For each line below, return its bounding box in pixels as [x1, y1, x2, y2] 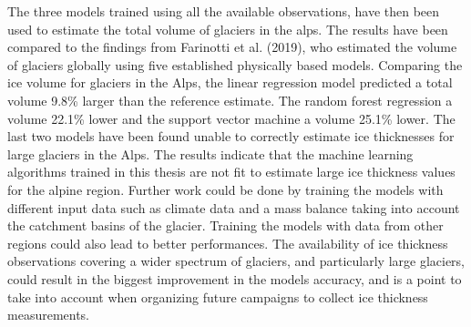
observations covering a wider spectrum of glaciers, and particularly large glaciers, [7, 251, 466, 271]
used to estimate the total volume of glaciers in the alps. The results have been [7, 19, 448, 38]
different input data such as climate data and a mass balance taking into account [7, 198, 460, 217]
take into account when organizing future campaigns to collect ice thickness [7, 287, 428, 306]
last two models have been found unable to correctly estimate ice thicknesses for [7, 127, 455, 146]
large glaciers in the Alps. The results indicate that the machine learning [7, 144, 414, 163]
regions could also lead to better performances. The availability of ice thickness [7, 233, 448, 252]
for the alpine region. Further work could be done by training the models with [7, 179, 444, 199]
